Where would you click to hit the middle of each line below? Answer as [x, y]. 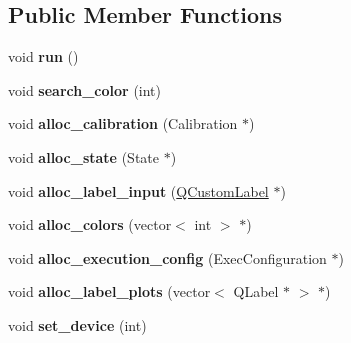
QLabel [256, 291]
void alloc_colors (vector [90, 224]
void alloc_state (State [83, 156]
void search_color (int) [85, 89]
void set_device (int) [77, 324]
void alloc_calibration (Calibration [123, 123]
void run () [43, 56]
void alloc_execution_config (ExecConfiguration [167, 257]
